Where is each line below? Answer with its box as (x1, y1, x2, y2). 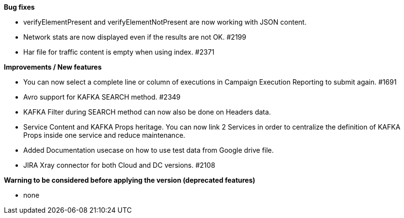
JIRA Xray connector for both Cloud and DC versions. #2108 (23, 161, 216, 169)
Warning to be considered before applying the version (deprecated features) (4, 176, 255, 184)
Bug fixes (4, 3, 35, 11)
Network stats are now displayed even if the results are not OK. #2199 (23, 33, 247, 41)
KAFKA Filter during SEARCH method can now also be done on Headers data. (23, 108, 271, 116)
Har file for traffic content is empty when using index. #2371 (23, 48, 215, 56)
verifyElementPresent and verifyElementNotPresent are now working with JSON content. (23, 18, 307, 26)
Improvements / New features (4, 63, 102, 71)
